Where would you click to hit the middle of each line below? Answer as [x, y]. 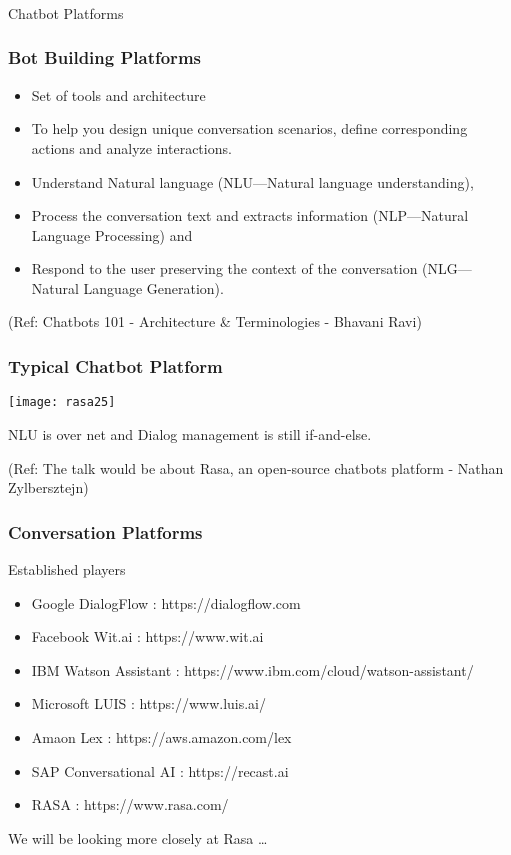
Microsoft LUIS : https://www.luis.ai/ [149, 703]
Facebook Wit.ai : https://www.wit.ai [147, 636]
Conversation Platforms [105, 531]
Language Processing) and [112, 234]
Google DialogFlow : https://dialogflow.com [166, 602]
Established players [67, 568]
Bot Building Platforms [104, 57]
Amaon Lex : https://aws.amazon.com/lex [161, 736]
